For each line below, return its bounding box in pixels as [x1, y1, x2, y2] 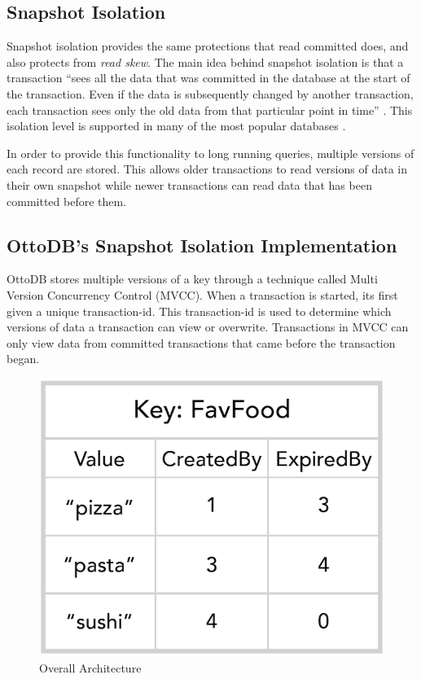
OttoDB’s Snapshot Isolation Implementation [7, 232, 397, 257]
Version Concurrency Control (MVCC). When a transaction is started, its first [7, 286, 398, 303]
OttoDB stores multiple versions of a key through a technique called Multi [7, 270, 378, 287]
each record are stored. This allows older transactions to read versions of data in [7, 160, 407, 177]
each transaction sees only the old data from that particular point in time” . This [7, 101, 413, 118]
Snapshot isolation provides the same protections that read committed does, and [7, 37, 409, 55]
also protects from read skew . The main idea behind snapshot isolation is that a [7, 53, 404, 70]
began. [7, 350, 40, 367]
